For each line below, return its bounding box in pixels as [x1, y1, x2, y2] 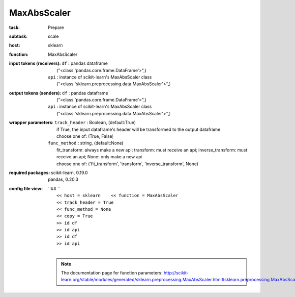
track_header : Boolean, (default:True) [54, 120, 136, 125]
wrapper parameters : [9, 120, 54, 125]
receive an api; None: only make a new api [57, 154, 143, 160]
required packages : [9, 170, 50, 175]
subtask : [9, 33, 28, 39]
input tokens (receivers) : [9, 60, 61, 66]
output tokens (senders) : [9, 90, 61, 96]
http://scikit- [163, 270, 189, 276]
